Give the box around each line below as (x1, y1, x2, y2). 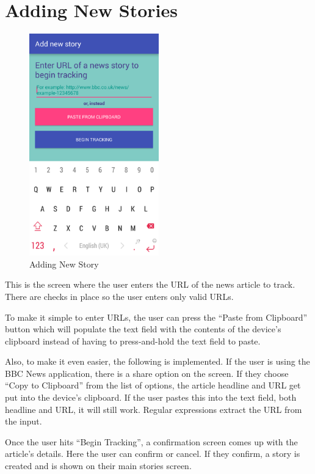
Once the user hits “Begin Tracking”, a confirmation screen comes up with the (5, 435, 298, 448)
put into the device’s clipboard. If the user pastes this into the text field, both (5, 391, 297, 404)
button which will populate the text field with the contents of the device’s (5, 323, 281, 335)
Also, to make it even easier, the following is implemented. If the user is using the (5, 355, 310, 368)
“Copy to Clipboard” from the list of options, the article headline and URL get (5, 379, 301, 392)
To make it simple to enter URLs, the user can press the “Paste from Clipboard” (5, 310, 308, 323)
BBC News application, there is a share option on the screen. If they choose (5, 366, 289, 379)
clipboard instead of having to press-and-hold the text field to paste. (5, 334, 261, 347)
